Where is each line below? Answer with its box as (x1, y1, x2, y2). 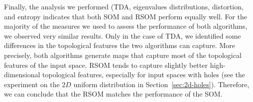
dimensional (4, 69, 40, 80)
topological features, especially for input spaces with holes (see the (42, 69, 245, 80)
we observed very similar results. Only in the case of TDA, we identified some (4, 30, 241, 41)
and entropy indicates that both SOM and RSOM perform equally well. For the (4, 11, 247, 21)
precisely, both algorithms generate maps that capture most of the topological (4, 50, 242, 60)
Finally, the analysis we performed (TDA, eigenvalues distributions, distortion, (4, 1, 244, 11)
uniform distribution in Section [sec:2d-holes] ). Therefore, (73, 79, 250, 89)
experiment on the (4, 79, 60, 89)
